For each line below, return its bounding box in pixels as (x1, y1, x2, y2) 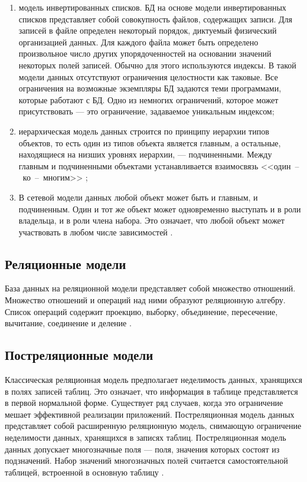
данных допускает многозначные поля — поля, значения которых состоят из (5, 442, 280, 455)
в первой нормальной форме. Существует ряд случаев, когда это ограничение (5, 396, 283, 409)
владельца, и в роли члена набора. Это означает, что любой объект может (18, 214, 285, 227)
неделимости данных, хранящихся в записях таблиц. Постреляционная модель (5, 431, 286, 444)
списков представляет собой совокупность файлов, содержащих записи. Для (18, 12, 292, 25)
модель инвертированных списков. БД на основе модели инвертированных (18, 1, 286, 13)
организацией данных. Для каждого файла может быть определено (18, 35, 259, 48)
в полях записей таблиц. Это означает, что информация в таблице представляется (5, 385, 298, 397)
